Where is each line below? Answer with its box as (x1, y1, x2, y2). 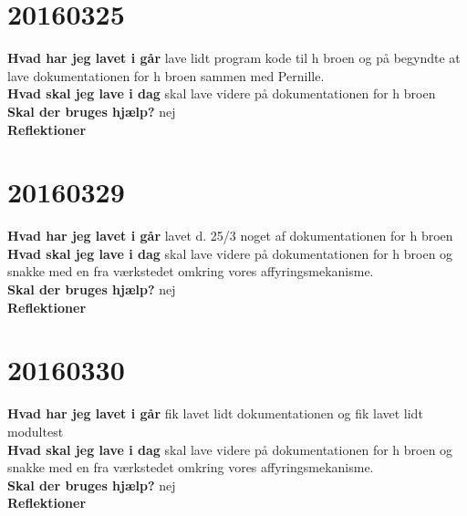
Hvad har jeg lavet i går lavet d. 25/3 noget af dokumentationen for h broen (7, 226, 453, 245)
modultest (7, 421, 64, 440)
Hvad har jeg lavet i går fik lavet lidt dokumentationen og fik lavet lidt (7, 404, 423, 423)
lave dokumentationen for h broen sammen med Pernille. (7, 66, 325, 85)
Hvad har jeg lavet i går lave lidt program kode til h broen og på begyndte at (7, 48, 461, 67)
